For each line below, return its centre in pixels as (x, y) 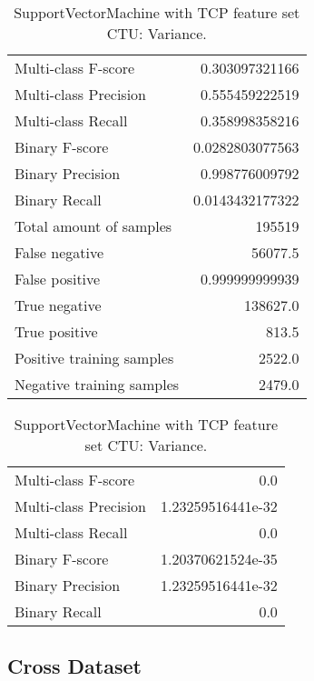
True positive (56, 331)
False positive (58, 279)
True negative (58, 305)
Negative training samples (97, 384)
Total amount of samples (93, 226)
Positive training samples (94, 358)
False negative (59, 252)
